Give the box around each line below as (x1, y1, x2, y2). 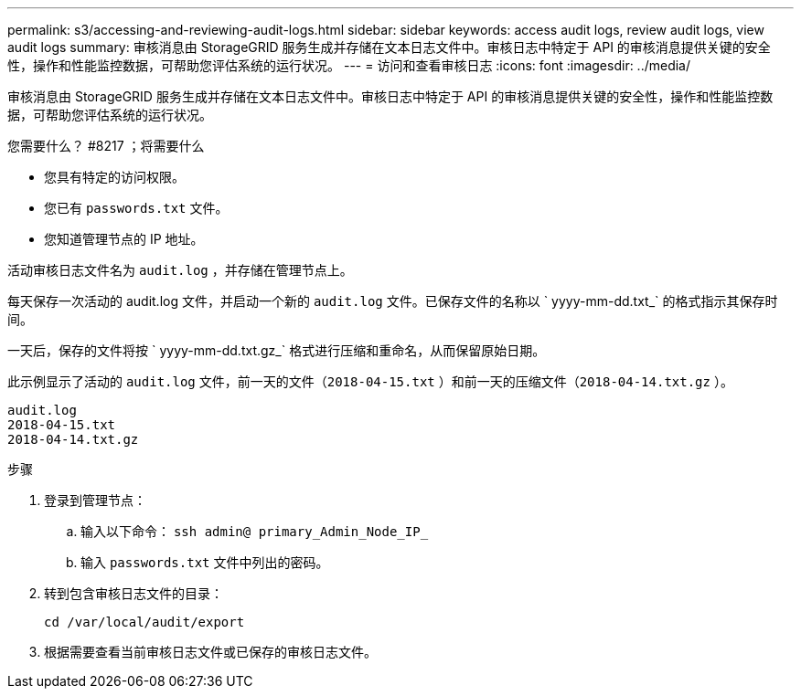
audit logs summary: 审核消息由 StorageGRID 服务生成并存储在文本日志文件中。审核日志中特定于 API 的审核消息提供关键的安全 (7, 39, 771, 55)
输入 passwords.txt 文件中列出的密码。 (80, 554, 329, 570)
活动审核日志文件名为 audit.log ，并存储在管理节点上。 (7, 262, 353, 278)
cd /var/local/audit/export (44, 615, 245, 629)
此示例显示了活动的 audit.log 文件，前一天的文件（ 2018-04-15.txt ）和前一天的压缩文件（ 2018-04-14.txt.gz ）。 (7, 374, 733, 389)
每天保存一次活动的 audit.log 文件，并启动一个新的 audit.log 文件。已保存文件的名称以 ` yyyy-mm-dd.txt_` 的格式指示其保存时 (7, 293, 778, 309)
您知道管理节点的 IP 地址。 (44, 231, 204, 247)
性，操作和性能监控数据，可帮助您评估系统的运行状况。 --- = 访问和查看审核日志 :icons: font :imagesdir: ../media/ (7, 58, 691, 73)
